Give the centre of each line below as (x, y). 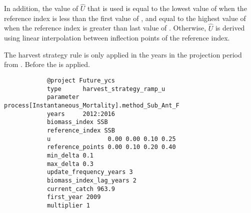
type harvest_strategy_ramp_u (106, 89)
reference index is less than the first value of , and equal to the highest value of (125, 18)
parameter (63, 97)
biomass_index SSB (77, 122)
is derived (230, 28)
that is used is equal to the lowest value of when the (167, 8)
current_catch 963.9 (81, 189)
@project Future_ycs (81, 80)
